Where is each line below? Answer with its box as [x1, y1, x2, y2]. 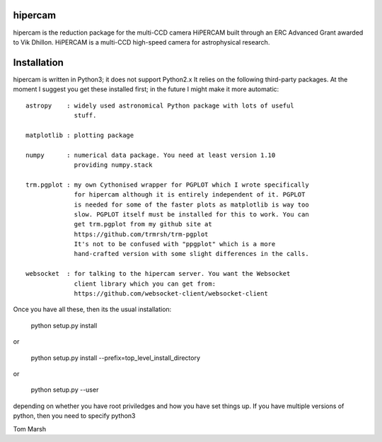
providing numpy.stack [74, 161, 153, 169]
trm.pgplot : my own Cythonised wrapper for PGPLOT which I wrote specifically [25, 180, 309, 189]
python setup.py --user [30, 385, 99, 394]
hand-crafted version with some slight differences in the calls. [74, 250, 309, 258]
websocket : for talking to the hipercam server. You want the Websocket [25, 269, 291, 278]
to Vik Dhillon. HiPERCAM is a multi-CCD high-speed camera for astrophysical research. [13, 37, 270, 46]
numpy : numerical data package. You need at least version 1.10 [25, 151, 276, 159]
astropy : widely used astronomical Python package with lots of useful [25, 101, 294, 110]
